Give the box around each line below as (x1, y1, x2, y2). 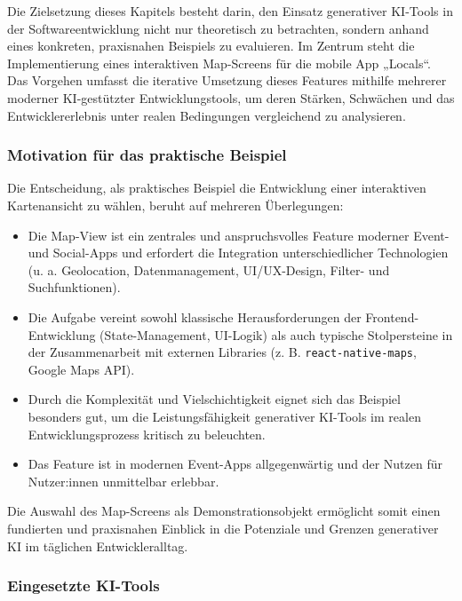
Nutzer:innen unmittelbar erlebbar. (28, 471, 219, 490)
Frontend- (365, 307, 419, 326)
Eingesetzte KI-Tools (7, 574, 160, 597)
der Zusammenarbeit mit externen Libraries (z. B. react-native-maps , (28, 343, 417, 361)
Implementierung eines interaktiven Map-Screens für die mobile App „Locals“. (7, 53, 431, 72)
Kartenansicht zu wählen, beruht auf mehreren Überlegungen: (7, 195, 344, 214)
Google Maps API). (28, 360, 135, 378)
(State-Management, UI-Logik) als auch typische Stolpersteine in (100, 325, 453, 344)
